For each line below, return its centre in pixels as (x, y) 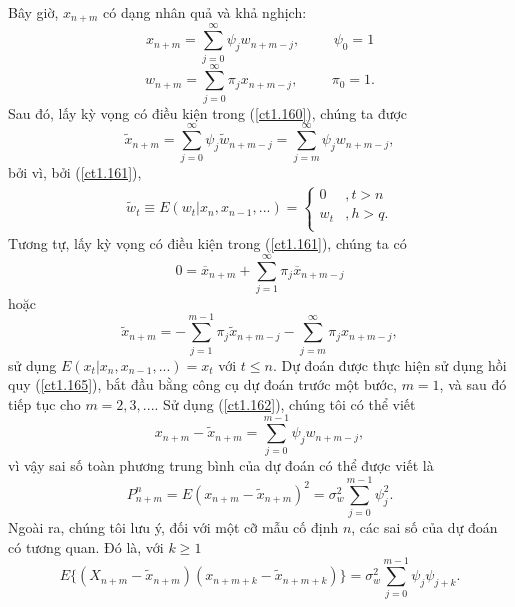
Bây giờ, (33, 12)
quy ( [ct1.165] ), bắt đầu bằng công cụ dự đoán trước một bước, (202, 384)
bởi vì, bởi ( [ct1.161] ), (75, 172)
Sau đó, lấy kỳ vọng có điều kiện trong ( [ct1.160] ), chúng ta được (208, 112)
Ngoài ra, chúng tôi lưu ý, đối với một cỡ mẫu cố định (173, 527)
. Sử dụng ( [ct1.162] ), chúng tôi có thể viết (285, 403)
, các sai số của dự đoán (424, 527)
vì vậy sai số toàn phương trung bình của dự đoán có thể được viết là (221, 465)
